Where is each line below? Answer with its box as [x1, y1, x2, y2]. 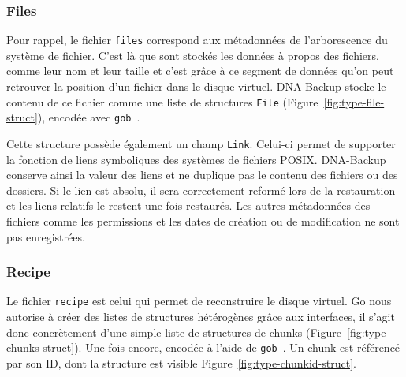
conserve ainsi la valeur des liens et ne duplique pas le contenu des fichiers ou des [6, 166, 398, 183]
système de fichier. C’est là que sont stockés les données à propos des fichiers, [6, 47, 379, 63]
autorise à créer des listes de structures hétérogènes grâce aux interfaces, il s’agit [6, 308, 395, 325]
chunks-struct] [6, 339, 75, 356]
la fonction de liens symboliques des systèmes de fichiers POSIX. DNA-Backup [6, 151, 386, 167]
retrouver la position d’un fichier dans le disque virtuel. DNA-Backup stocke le [6, 78, 386, 95]
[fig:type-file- [323, 93, 385, 110]
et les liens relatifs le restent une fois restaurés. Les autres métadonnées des [6, 197, 371, 214]
